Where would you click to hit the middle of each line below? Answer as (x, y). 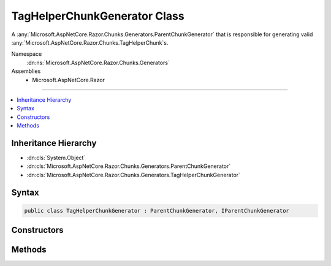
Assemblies (26, 71)
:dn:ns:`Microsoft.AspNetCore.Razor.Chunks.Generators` (98, 63)
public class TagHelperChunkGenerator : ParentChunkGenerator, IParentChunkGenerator (157, 211)
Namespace (27, 54)
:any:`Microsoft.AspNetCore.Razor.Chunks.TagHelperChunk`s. (90, 42)
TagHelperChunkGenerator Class (98, 16)
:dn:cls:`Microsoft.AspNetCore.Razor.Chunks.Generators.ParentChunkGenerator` (129, 166)
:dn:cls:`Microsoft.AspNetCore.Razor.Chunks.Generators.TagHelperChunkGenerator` (133, 175)
